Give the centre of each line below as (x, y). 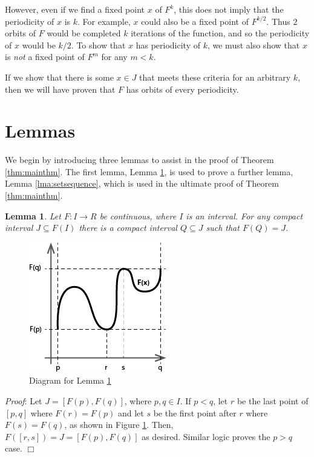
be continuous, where (138, 215)
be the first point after (195, 412)
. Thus (278, 21)
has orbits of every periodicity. (182, 89)
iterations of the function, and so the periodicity (220, 33)
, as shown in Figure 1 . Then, (119, 425)
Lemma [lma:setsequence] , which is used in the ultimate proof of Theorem (142, 183)
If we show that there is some (59, 77)
